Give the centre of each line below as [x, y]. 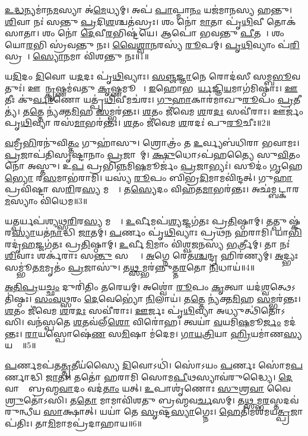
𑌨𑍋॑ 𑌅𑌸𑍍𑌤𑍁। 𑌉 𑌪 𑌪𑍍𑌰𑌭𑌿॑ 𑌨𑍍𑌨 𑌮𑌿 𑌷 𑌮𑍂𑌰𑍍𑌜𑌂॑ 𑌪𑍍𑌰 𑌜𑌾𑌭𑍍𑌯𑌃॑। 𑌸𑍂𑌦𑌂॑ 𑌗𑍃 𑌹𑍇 [154, 166]
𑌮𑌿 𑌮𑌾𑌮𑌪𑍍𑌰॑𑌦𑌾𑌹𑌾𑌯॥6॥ [95, 423]
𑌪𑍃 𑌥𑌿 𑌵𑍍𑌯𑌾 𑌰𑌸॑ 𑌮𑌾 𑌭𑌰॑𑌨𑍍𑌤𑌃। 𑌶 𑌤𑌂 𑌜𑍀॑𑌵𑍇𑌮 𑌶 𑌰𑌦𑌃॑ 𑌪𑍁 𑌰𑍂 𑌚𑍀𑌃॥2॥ [138, 122]
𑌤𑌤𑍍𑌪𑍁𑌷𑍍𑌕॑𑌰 [283, 220]
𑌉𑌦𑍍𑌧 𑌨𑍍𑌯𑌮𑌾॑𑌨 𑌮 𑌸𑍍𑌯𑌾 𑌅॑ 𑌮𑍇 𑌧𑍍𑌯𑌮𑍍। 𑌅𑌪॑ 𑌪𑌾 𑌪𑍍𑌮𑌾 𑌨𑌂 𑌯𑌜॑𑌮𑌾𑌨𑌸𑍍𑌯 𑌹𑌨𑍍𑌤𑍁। [149, 9]
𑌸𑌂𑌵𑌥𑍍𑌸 [53, 299]
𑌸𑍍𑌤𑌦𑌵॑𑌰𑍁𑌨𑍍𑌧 [284, 400]
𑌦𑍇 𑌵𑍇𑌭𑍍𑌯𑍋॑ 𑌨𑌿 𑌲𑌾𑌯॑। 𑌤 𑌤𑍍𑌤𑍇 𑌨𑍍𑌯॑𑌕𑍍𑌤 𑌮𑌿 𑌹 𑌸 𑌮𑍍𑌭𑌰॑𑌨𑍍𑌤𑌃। [192, 299]
